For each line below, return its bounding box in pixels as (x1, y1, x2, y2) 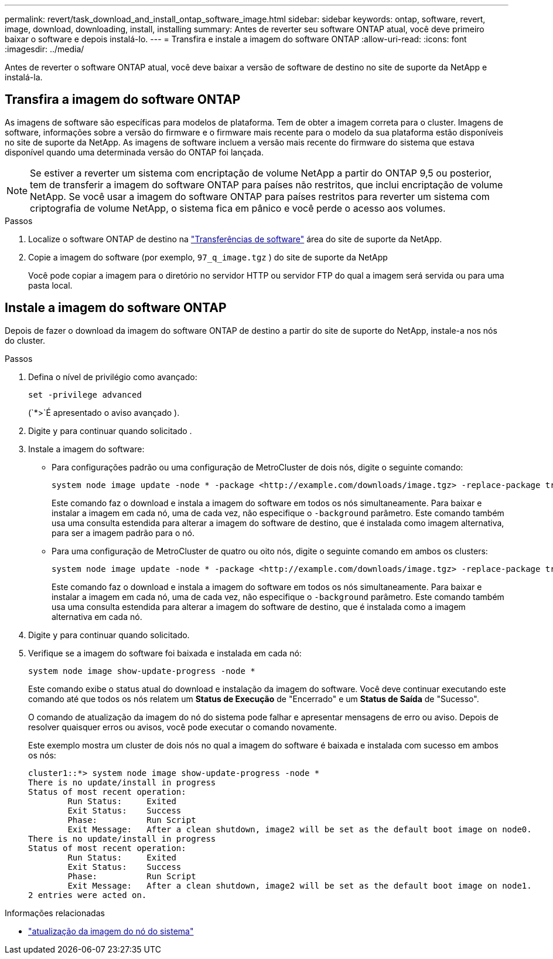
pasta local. (28, 280, 73, 290)
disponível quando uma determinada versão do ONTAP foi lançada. (5, 147, 264, 157)
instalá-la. (5, 72, 43, 82)
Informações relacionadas (5, 907, 105, 918)
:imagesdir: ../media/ (5, 44, 84, 54)
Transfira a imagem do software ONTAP (5, 92, 241, 107)
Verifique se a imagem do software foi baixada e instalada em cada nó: (28, 648, 302, 658)
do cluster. (5, 335, 45, 345)
